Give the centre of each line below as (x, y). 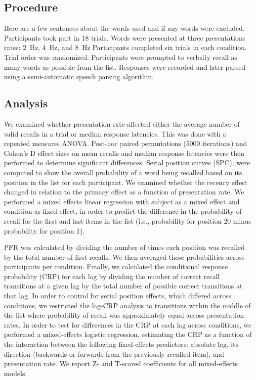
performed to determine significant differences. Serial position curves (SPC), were (127, 163)
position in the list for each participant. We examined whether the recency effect (126, 182)
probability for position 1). (44, 230)
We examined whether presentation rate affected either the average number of (122, 123)
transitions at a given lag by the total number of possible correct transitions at (123, 286)
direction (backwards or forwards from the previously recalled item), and (114, 354)
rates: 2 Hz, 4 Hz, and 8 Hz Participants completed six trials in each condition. (125, 47)
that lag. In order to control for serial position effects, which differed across (118, 296)
